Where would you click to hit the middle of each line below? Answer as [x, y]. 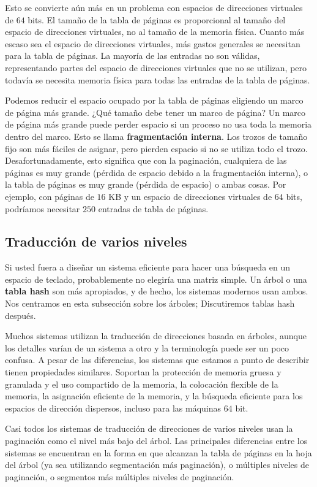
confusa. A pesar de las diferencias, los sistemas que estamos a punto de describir [157, 360]
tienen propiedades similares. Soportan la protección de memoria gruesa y [143, 372]
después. [21, 315]
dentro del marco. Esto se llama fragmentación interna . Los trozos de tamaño [156, 136]
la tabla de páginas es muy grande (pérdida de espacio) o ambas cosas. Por [146, 184]
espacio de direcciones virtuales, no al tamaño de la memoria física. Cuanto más [155, 32]
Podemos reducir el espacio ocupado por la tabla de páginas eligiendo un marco [154, 100]
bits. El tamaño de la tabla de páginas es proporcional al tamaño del [157, 19]
